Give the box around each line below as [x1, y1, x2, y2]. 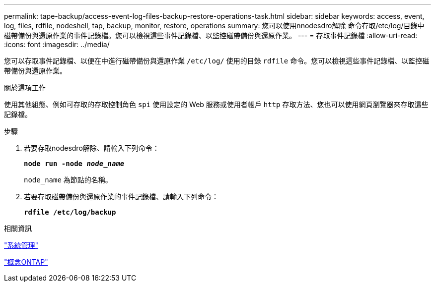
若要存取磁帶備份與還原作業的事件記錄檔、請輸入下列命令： [24, 192, 218, 201]
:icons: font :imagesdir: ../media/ [4, 40, 110, 49]
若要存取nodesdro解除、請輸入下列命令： [24, 144, 159, 152]
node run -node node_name [24, 160, 125, 168]
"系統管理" [4, 241, 39, 249]
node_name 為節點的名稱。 [24, 175, 112, 184]
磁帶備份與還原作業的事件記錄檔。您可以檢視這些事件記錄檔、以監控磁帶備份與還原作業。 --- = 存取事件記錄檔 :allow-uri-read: [4, 31, 418, 40]
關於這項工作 [4, 83, 46, 92]
